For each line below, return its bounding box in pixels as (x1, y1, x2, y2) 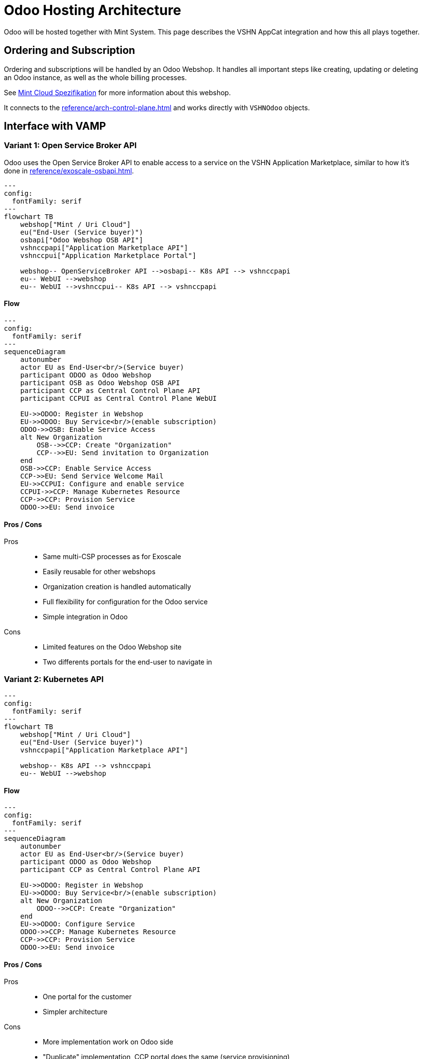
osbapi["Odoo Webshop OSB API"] (20, 236, 143, 244)
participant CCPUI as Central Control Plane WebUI (20, 394, 217, 403)
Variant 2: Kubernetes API (4, 674, 104, 684)
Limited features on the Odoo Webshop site (43, 643, 182, 651)
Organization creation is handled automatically (43, 582, 191, 591)
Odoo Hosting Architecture (4, 2, 181, 18)
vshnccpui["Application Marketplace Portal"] (20, 251, 197, 259)
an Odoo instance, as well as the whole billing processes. (4, 73, 187, 82)
